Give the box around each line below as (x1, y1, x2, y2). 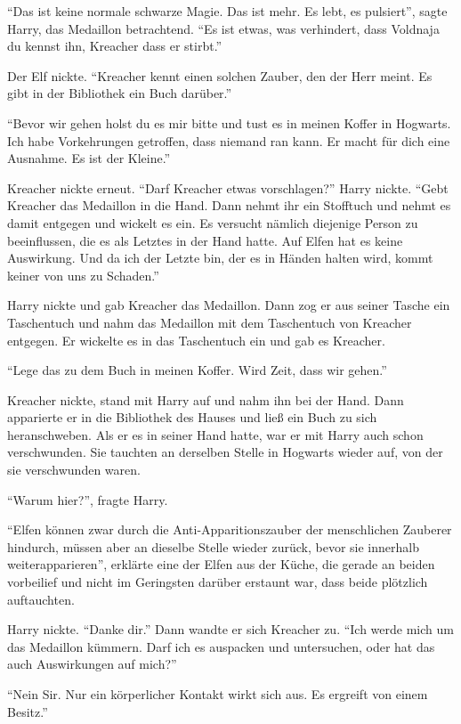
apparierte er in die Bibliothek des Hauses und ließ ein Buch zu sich (7, 408, 377, 427)
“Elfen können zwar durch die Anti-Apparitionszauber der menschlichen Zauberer (7, 520, 452, 539)
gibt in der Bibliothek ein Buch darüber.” (7, 84, 232, 102)
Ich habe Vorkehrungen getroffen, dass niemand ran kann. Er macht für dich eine (7, 131, 450, 150)
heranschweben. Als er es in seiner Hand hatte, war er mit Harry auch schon (7, 425, 424, 443)
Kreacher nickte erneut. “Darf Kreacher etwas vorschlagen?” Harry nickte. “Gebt (7, 178, 449, 197)
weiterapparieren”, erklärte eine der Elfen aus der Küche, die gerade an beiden (7, 555, 435, 574)
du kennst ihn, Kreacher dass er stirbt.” (7, 37, 222, 55)
